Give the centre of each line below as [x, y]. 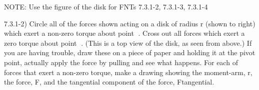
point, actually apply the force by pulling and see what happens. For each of [121, 62]
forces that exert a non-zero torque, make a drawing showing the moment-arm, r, [128, 72]
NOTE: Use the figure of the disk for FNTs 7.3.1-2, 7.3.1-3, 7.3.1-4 [106, 6]
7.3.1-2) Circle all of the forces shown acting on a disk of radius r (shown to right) [130, 23]
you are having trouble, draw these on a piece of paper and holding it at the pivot [130, 52]
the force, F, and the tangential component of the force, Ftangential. [109, 82]
